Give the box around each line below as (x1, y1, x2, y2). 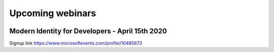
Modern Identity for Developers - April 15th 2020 (9, 27, 167, 35)
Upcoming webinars (9, 8, 96, 19)
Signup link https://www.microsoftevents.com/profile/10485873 (9, 40, 142, 46)
